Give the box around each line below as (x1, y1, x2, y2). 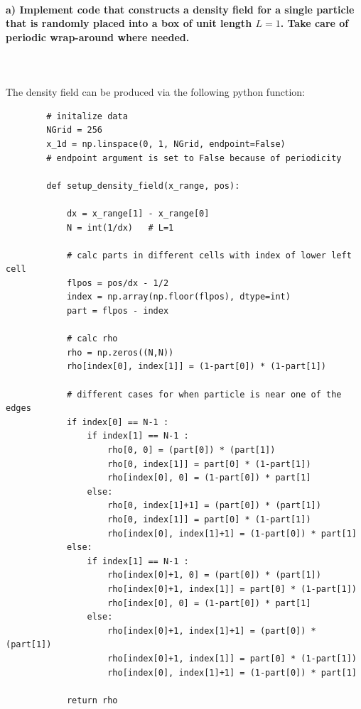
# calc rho (66, 334, 118, 344)
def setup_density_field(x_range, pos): (46, 180, 240, 191)
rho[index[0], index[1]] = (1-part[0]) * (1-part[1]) (66, 361, 327, 372)
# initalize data (46, 111, 128, 121)
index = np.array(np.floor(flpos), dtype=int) (66, 292, 291, 302)
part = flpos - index (66, 306, 169, 317)
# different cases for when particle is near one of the (66, 389, 342, 400)
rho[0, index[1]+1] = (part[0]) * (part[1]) (107, 500, 321, 511)
